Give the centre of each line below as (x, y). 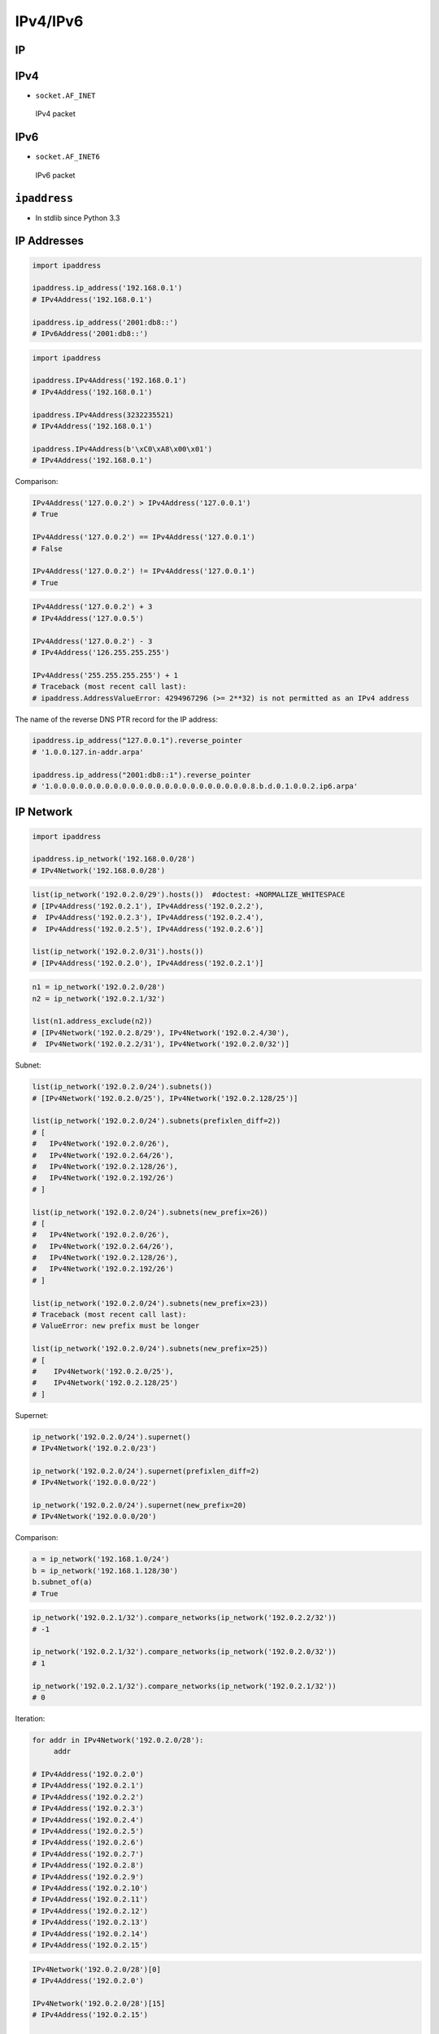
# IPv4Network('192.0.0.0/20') (95, 1517)
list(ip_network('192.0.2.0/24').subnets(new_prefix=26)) (150, 1212)
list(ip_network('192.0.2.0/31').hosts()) (118, 952)
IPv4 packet (56, 114)
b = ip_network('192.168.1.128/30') (105, 1571)
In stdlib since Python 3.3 (78, 218)
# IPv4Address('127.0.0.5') (88, 618)
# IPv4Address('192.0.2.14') (90, 1934)
